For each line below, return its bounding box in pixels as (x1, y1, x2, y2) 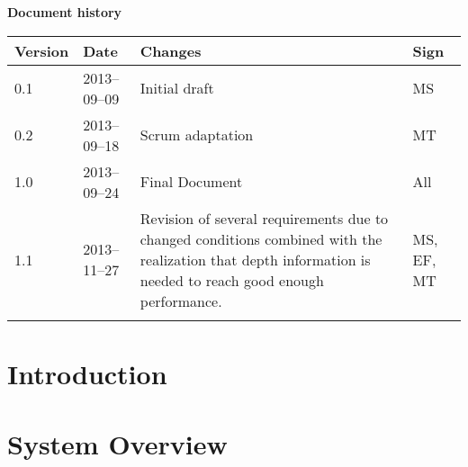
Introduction (7, 355, 167, 391)
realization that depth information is (139, 248, 371, 270)
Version (14, 40, 69, 61)
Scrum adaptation (139, 124, 254, 146)
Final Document (139, 171, 243, 193)
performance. (139, 290, 222, 311)
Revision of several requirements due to (139, 207, 389, 229)
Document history (7, 3, 122, 21)
